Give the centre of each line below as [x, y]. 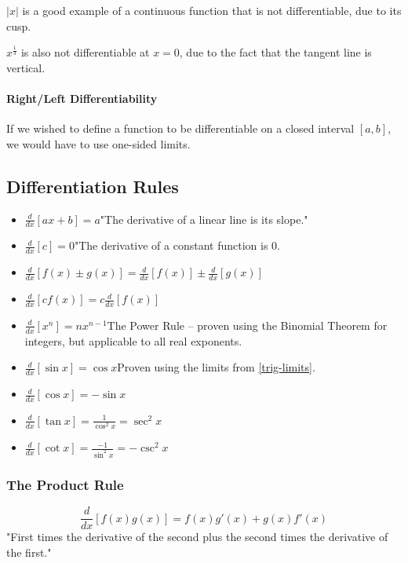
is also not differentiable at [85, 52]
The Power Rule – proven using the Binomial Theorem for [247, 325]
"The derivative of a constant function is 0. [177, 245]
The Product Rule [65, 484]
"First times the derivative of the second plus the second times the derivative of [197, 537]
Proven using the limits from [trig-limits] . [216, 367]
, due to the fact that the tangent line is [275, 52]
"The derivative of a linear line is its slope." [204, 219]
